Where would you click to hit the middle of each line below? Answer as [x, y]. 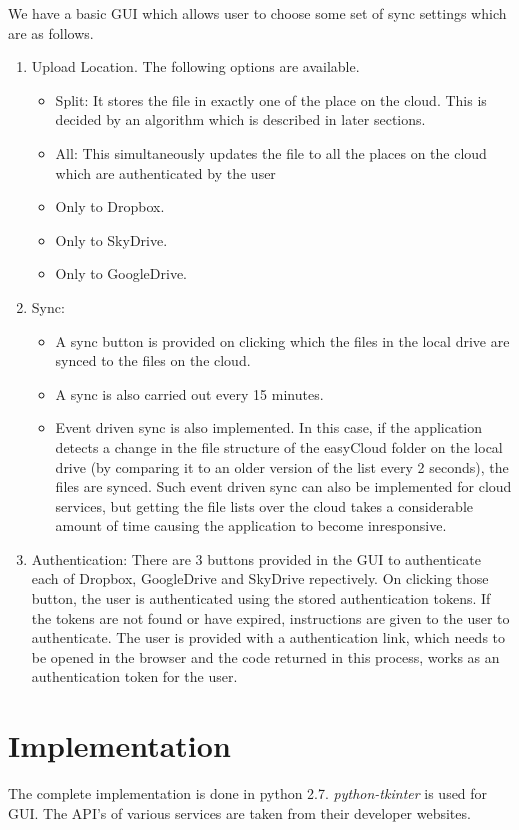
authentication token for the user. [134, 676]
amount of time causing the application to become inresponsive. [251, 525]
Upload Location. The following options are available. [195, 66]
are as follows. [51, 32]
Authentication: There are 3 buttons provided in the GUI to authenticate [256, 558]
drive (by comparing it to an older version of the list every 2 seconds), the [282, 466]
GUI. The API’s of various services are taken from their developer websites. [239, 812]
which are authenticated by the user [165, 172]
